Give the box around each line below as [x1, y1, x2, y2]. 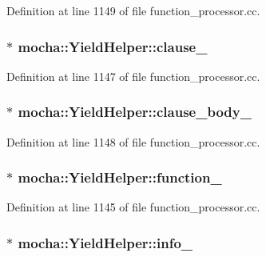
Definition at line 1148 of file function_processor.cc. [6, 133, 260, 150]
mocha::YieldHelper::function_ [18, 167, 222, 187]
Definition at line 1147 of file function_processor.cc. [6, 67, 260, 84]
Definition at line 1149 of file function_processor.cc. [6, 2, 260, 18]
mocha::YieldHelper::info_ [18, 232, 193, 252]
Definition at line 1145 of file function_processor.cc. [6, 199, 260, 215]
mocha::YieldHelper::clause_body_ [18, 102, 252, 122]
